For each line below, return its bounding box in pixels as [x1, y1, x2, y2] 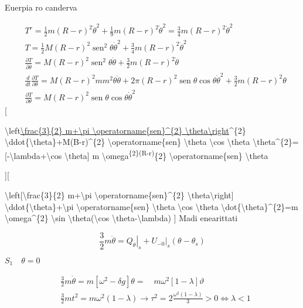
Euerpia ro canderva [5, 1, 77, 13]
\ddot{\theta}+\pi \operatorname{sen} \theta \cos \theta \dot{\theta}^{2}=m [5, 200, 298, 212]
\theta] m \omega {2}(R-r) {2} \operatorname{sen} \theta [64, 148, 268, 161]
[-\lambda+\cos [5, 149, 62, 161]
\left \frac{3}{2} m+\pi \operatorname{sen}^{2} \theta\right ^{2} [5, 124, 246, 136]
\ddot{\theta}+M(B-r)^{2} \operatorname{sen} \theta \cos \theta [5, 136, 250, 148]
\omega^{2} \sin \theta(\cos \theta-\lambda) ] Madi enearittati [5, 212, 238, 224]
